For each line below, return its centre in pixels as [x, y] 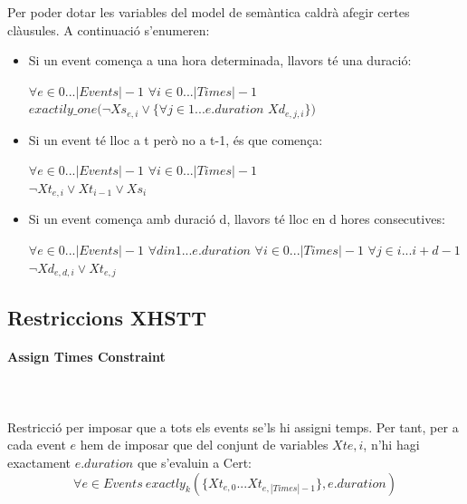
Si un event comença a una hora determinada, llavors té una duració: [220, 60]
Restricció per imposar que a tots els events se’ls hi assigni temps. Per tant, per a [233, 426]
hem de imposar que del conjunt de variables [204, 445]
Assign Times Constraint [86, 357]
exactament [39, 463]
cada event [37, 445]
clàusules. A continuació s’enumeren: [109, 29]
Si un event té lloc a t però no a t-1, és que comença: [176, 139]
